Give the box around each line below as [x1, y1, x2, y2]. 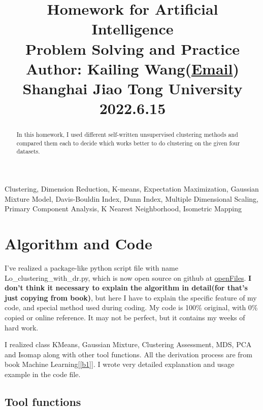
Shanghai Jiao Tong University [22, 78, 243, 98]
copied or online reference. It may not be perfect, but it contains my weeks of [5, 312, 245, 322]
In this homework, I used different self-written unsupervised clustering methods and [16, 130, 238, 139]
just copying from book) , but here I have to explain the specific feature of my [5, 292, 257, 303]
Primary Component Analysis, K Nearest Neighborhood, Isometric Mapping [5, 203, 242, 214]
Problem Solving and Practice [25, 38, 240, 59]
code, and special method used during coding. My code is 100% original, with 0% [5, 302, 258, 313]
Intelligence [91, 18, 174, 39]
